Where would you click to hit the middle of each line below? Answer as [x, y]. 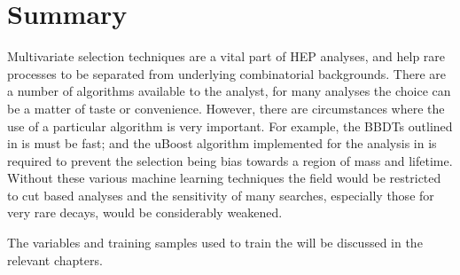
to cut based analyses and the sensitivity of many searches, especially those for [221, 195]
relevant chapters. [55, 259]
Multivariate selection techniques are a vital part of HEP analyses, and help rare [226, 56]
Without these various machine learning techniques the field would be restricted [224, 178]
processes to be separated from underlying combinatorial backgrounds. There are [226, 73]
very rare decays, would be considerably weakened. [145, 212]
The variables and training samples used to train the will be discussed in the [215, 243]
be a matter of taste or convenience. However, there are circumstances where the [226, 108]
